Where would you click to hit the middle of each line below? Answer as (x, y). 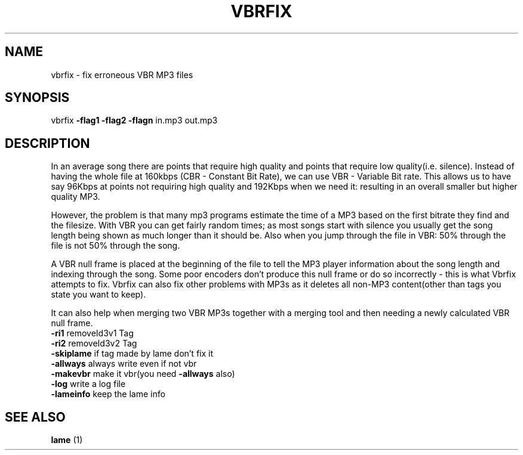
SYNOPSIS (37, 98)
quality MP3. (76, 197)
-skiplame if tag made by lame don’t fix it (132, 354)
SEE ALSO (35, 417)
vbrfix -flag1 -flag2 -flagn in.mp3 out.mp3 (134, 120)
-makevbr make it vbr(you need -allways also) (143, 374)
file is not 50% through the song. (116, 246)
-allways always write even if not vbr (124, 364)
